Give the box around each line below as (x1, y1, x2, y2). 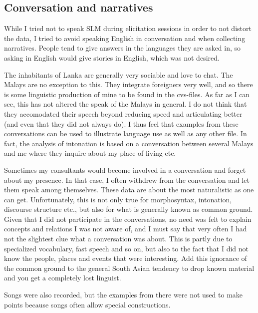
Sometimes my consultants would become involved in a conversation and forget (4, 164, 246, 175)
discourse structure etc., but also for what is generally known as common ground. (4, 204, 253, 214)
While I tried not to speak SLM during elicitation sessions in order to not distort (4, 23, 252, 34)
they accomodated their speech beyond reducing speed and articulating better (4, 108, 243, 119)
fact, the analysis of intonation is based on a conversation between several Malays (4, 138, 254, 148)
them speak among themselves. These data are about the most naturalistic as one (4, 184, 254, 195)
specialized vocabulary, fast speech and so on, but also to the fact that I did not (4, 243, 249, 253)
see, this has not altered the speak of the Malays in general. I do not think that (4, 99, 247, 109)
